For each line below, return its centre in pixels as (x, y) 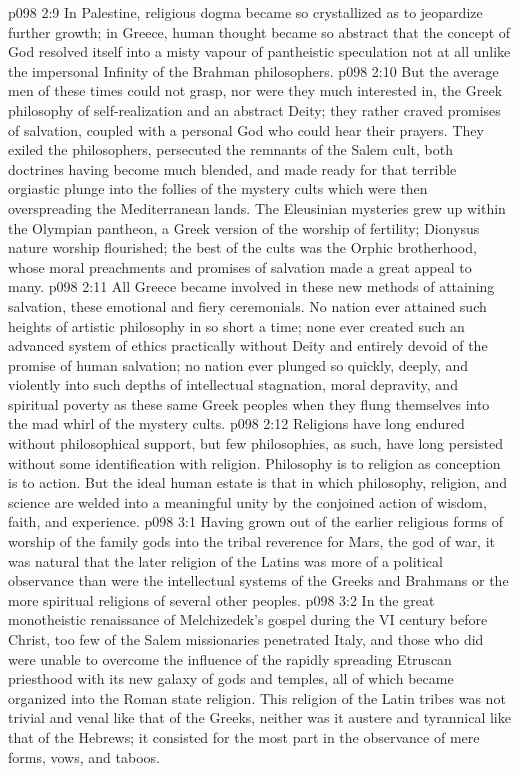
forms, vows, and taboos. (84, 756)
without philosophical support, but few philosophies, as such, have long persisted (256, 443)
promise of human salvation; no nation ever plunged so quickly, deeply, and (238, 364)
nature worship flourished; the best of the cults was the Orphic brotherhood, (242, 247)
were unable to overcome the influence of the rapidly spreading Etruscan (230, 658)
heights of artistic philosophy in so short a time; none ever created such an (236, 325)
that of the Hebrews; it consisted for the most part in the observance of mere (244, 736)
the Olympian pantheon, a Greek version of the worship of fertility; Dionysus (244, 227)
